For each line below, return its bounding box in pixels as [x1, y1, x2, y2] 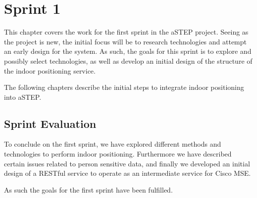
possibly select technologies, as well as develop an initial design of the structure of [4, 55, 253, 66]
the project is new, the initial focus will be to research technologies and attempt [4, 36, 247, 46]
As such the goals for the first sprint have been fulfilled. [4, 184, 173, 195]
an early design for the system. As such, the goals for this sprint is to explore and [4, 46, 252, 56]
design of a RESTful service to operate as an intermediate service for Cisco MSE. [4, 168, 251, 178]
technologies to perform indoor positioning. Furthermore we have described [4, 149, 232, 159]
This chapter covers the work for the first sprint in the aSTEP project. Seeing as [4, 27, 249, 37]
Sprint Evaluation [4, 116, 97, 131]
